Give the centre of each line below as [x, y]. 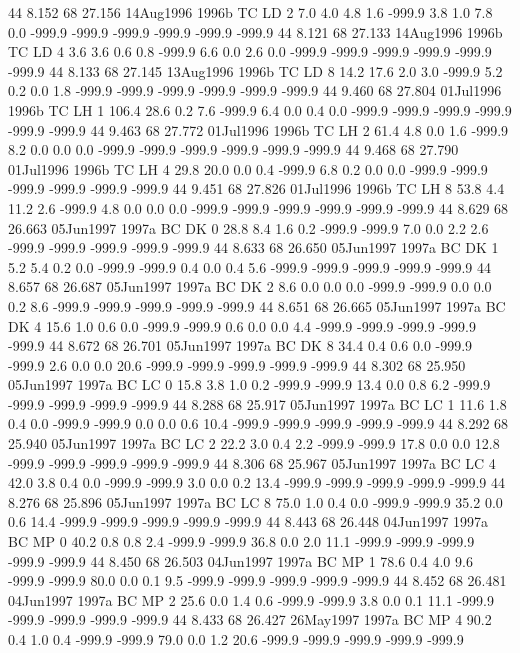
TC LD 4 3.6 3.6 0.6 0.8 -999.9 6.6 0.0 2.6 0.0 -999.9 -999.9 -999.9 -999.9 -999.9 [250, 51]
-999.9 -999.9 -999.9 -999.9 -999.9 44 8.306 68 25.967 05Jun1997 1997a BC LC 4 [252, 462]
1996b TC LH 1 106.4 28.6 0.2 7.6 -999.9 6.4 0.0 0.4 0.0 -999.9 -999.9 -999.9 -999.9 [260, 109]
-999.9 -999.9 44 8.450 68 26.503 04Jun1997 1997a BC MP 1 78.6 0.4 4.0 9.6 [240, 560]
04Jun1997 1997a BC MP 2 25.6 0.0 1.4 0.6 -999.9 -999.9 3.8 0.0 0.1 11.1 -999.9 [251, 599]
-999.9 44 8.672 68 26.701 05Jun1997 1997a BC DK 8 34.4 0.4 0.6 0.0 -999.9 [240, 345]
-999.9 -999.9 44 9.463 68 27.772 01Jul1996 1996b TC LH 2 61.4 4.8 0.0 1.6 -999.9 [258, 129]
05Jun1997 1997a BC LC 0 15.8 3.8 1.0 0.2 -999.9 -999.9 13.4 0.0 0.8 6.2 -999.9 [249, 384]
